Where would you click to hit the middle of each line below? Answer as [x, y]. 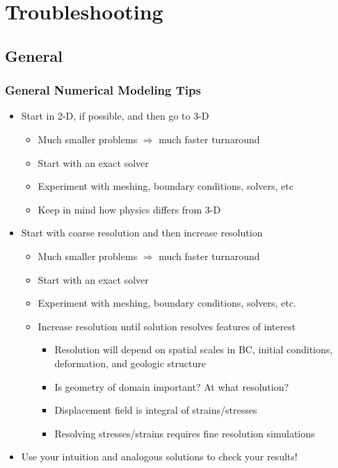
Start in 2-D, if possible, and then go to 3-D [115, 116]
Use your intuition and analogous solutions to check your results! [159, 457]
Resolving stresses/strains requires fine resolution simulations [185, 433]
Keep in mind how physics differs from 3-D [129, 209]
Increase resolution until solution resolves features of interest [167, 326]
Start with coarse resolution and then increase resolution [142, 233]
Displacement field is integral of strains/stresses [156, 410]
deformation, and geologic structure [130, 363]
